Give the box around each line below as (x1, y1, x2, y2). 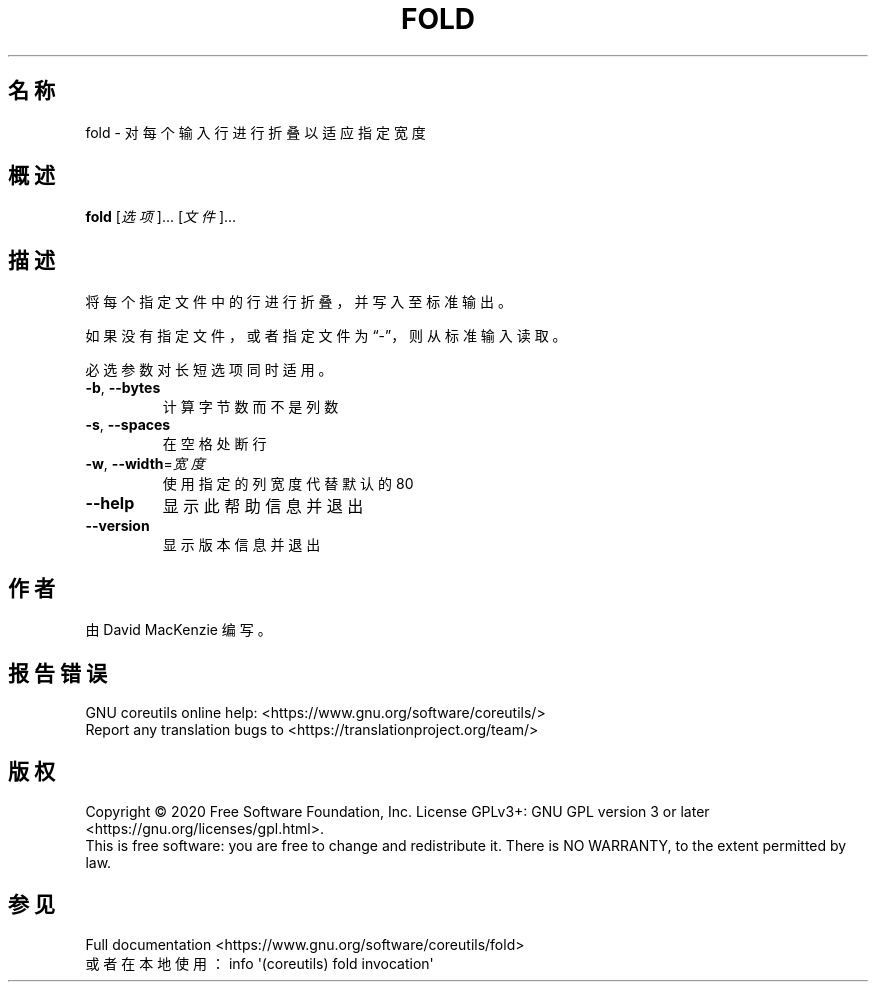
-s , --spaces (85, 416, 171, 434)
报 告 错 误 (8, 660, 107, 686)
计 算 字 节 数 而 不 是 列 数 (162, 398, 339, 416)
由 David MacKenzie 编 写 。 (85, 621, 272, 639)
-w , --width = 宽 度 (85, 455, 205, 473)
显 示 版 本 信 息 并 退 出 (162, 536, 321, 554)
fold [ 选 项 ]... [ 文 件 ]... (85, 208, 237, 226)
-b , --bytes (85, 379, 161, 397)
